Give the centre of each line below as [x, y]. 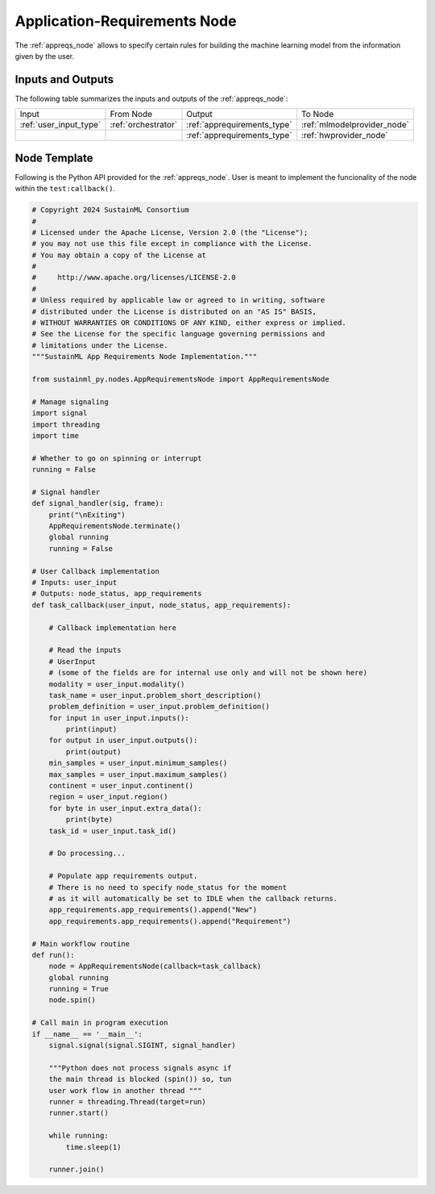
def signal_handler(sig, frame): [98, 503]
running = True [79, 989]
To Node [317, 115]
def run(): [53, 955]
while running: [79, 1136]
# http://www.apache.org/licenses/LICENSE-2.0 [134, 278]
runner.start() [79, 1113]
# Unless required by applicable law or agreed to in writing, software [178, 300]
